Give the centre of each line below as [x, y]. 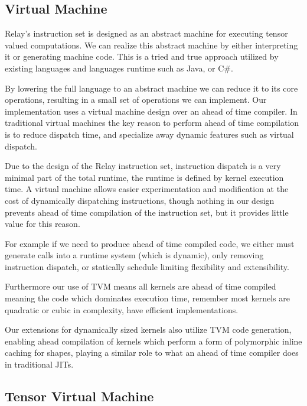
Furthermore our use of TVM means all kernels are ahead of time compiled [141, 286]
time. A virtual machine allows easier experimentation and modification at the [147, 189]
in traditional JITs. [39, 364]
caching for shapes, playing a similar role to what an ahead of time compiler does [152, 353]
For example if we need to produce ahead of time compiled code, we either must [150, 243]
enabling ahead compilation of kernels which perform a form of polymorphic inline [153, 341]
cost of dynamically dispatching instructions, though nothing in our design [140, 200]
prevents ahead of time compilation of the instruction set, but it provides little [147, 212]
